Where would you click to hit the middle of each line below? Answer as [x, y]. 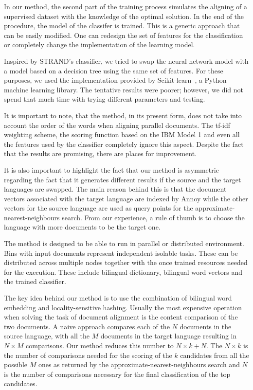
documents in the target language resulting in [169, 336]
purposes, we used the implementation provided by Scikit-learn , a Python [115, 80]
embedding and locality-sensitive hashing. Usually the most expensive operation [123, 307]
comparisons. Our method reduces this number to [100, 345]
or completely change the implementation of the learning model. [99, 44]
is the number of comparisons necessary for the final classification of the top [117, 374]
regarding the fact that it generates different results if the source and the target [123, 179]
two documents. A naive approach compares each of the [87, 326]
